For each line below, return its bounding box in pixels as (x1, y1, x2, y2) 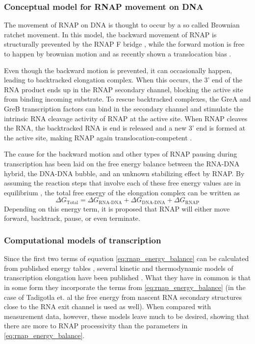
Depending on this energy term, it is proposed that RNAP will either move (4, 203, 230, 213)
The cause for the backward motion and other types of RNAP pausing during (4, 149, 237, 159)
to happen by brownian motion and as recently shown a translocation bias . (4, 49, 231, 58)
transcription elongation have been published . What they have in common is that (4, 272, 251, 283)
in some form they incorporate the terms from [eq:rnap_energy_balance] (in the (4, 282, 246, 292)
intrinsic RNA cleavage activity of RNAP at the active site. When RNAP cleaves (4, 113, 248, 123)
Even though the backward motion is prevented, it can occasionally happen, (4, 65, 232, 75)
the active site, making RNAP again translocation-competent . (4, 132, 192, 142)
